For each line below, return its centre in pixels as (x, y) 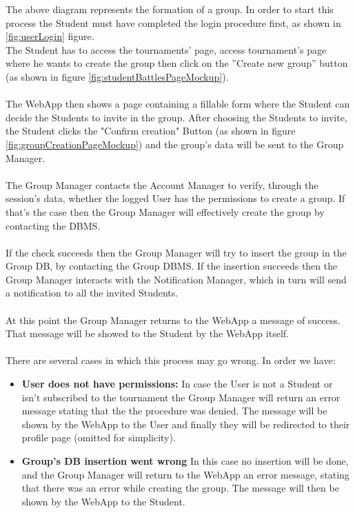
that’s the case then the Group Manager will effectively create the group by (165, 211)
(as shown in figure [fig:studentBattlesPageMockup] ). (117, 76)
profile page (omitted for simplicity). (99, 437)
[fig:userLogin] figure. (50, 36)
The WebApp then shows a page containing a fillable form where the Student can (178, 104)
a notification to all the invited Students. (92, 293)
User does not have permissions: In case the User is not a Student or (177, 384)
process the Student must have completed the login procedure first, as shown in (173, 22)
